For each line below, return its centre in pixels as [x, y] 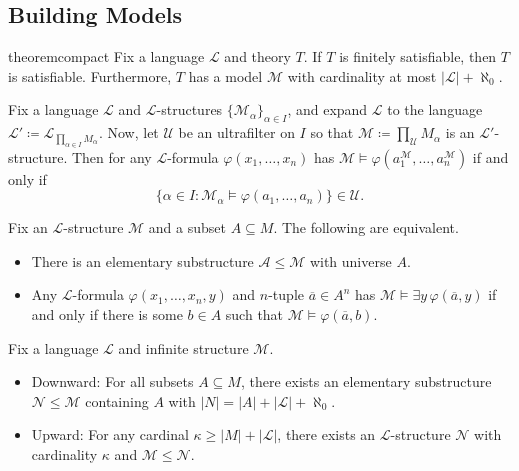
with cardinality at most [362, 75]
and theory [257, 56]
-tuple [286, 294]
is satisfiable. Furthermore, [90, 75]
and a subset [187, 227]
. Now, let [128, 132]
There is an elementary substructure [142, 260]
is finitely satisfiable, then [418, 56]
